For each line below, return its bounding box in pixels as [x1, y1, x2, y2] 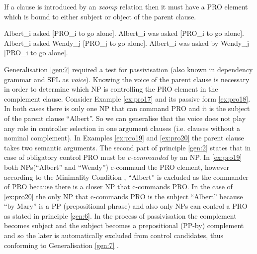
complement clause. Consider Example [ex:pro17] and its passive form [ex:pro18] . [4, 93, 251, 104]
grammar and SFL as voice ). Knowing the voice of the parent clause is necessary [4, 74, 250, 84]
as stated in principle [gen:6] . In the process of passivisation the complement [4, 210, 237, 221]
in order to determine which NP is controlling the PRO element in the [4, 84, 218, 94]
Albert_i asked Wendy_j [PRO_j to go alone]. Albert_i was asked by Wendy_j [4, 37, 250, 48]
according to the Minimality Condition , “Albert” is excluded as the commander [4, 171, 249, 182]
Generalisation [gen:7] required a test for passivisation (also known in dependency [4, 64, 253, 74]
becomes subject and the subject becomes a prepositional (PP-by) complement [4, 220, 244, 231]
